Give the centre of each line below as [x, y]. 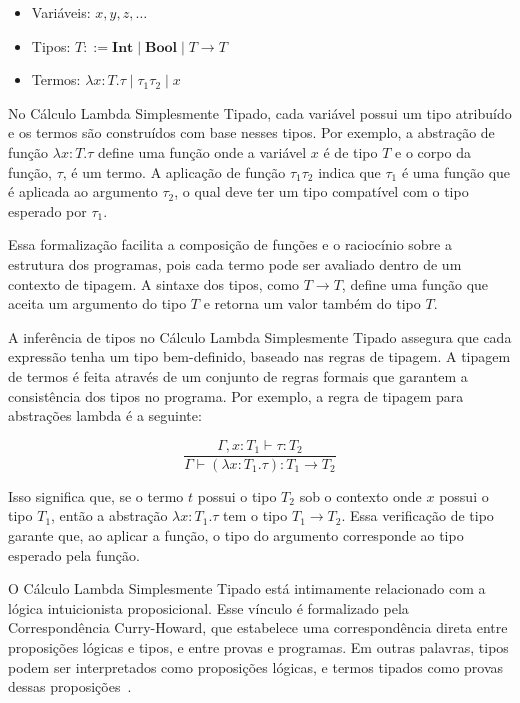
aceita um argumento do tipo [97, 303]
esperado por [47, 210]
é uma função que [456, 171]
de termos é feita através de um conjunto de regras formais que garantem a [238, 375]
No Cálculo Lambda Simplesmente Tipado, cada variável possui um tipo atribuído [260, 112]
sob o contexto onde [360, 495]
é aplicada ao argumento [83, 191]
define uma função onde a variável [202, 151]
